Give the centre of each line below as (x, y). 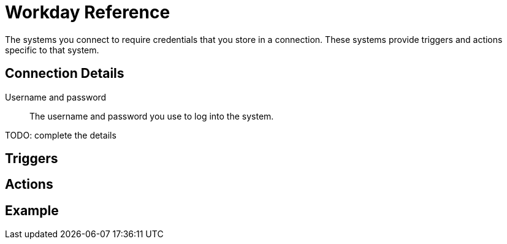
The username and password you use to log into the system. (152, 116)
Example (32, 210)
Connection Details (65, 74)
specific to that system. (52, 50)
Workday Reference (88, 12)
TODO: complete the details (61, 135)
